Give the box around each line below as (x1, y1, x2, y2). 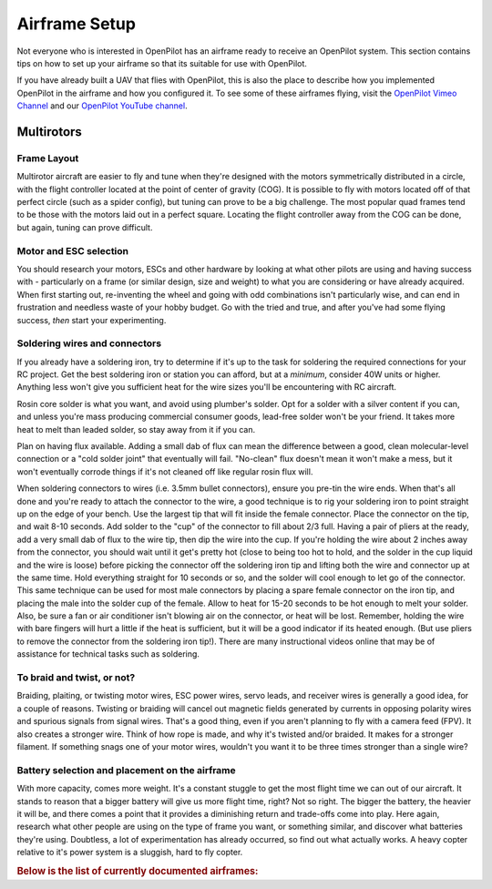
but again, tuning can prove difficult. (16, 221, 153, 232)
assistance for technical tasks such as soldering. (16, 649, 200, 659)
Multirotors (16, 124, 82, 139)
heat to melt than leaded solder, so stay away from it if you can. (16, 424, 256, 434)
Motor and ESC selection (16, 244, 129, 257)
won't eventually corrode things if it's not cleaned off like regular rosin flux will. (16, 465, 313, 477)
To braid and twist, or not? (16, 671, 136, 684)
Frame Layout (16, 151, 79, 164)
